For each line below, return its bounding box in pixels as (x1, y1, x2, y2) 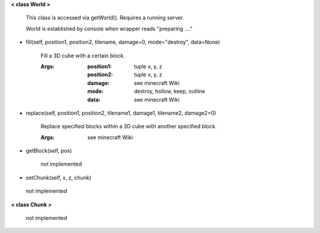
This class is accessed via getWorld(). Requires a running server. (25, 14, 184, 21)
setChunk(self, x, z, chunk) (25, 174, 92, 181)
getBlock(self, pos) (25, 147, 72, 154)
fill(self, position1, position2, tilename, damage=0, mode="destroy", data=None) (25, 38, 220, 46)
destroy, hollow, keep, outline (134, 88, 206, 95)
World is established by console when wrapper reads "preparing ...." (25, 25, 193, 32)
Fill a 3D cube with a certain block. (40, 52, 126, 59)
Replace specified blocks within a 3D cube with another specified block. (40, 123, 217, 130)
